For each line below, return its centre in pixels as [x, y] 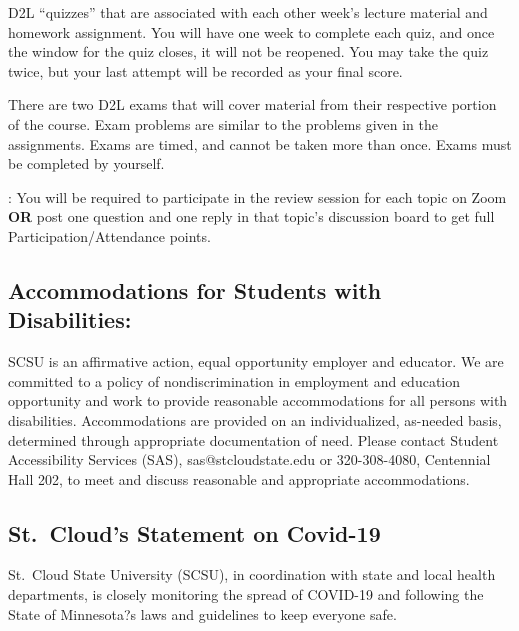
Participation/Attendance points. [109, 235]
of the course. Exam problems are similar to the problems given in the [223, 123]
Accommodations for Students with [195, 289]
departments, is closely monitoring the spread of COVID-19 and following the [246, 594]
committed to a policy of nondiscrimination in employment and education [234, 380]
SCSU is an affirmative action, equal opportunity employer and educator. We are [256, 361]
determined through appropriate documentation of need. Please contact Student [253, 439]
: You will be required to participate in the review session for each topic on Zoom [257, 196]
